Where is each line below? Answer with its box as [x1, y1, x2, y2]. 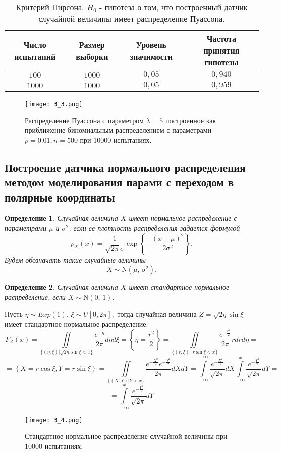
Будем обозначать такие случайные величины [5, 254, 146, 265]
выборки [76, 50, 108, 62]
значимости [130, 50, 173, 62]
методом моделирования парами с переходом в [5, 174, 234, 190]
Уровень [136, 38, 167, 51]
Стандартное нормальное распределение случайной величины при [25, 431, 228, 441]
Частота [206, 33, 237, 44]
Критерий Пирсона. [16, 1, 84, 13]
